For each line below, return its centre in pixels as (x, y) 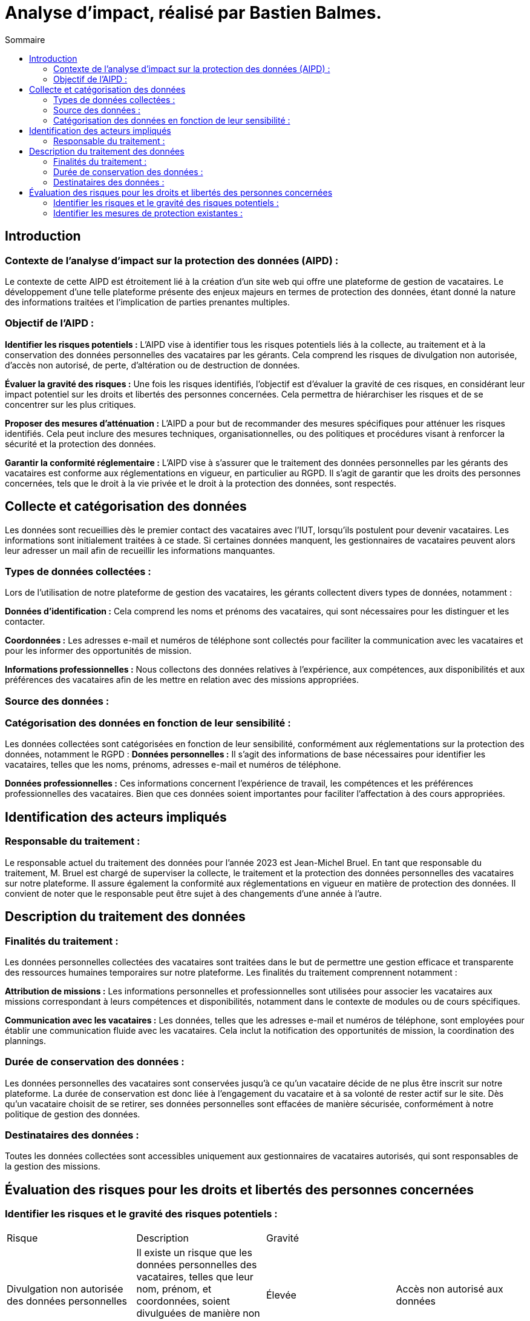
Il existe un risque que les (194, 1252)
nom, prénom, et (174, 1289)
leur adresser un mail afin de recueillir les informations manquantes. (140, 550)
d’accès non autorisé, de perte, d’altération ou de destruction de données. (152, 365)
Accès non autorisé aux (450, 1289)
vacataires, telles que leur (195, 1276)
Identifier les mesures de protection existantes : (148, 213)
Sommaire (25, 39)
